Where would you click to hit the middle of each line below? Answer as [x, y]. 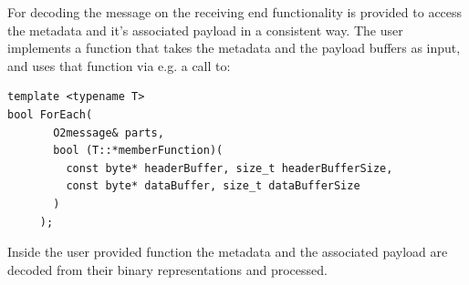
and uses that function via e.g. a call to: [119, 65]
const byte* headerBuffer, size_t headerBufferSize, [229, 168]
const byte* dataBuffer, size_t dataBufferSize [213, 186]
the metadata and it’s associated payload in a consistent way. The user [205, 30]
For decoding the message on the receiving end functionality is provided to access [235, 12]
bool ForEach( [50, 114]
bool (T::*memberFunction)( [138, 151]
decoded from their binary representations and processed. [167, 269]
